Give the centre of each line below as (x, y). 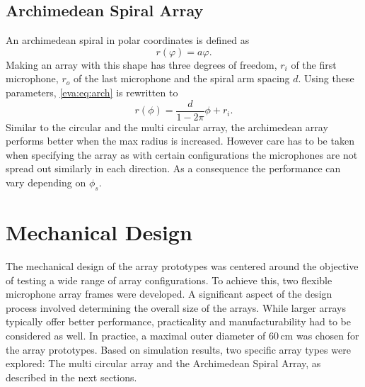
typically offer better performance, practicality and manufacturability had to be (178, 321)
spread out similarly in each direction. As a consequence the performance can (173, 168)
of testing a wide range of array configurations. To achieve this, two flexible (169, 280)
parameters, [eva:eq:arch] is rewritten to (92, 92)
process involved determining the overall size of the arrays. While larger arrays (176, 307)
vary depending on (46, 183)
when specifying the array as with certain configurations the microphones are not (182, 154)
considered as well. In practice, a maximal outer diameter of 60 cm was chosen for (182, 335)
